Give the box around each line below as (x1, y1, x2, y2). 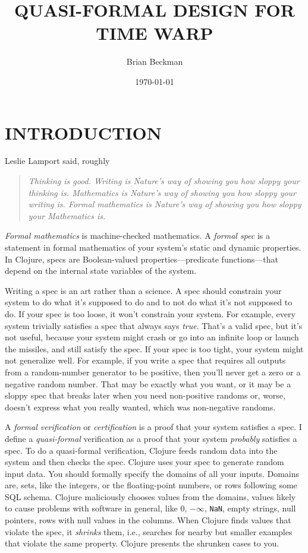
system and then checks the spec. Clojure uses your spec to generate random (5, 456, 284, 468)
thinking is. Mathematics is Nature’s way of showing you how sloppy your (28, 186, 297, 198)
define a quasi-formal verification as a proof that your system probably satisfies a (5, 432, 297, 444)
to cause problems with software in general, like (5, 502, 178, 514)
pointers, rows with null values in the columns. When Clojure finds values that (5, 514, 291, 526)
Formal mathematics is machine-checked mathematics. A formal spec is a (5, 229, 270, 242)
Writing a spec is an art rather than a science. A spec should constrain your (5, 284, 282, 296)
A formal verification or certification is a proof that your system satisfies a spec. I (5, 421, 302, 433)
